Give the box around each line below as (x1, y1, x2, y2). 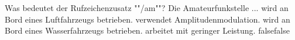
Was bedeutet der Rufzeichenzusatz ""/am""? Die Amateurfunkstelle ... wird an (5, 2, 289, 13)
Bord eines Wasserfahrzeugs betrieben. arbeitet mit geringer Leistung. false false (5, 24, 290, 37)
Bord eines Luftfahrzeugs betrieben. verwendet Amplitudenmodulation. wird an (5, 13, 290, 25)
